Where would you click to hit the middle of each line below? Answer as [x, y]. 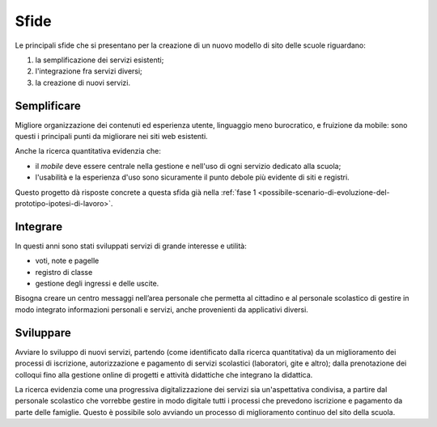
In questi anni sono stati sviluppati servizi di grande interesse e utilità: [131, 246]
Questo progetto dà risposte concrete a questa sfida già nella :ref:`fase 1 [136, 192]
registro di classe [64, 272]
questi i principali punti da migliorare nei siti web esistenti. [111, 137]
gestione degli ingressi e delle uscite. [97, 284]
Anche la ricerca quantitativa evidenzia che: [88, 151]
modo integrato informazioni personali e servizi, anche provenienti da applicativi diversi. [162, 309]
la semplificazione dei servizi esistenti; [100, 60]
